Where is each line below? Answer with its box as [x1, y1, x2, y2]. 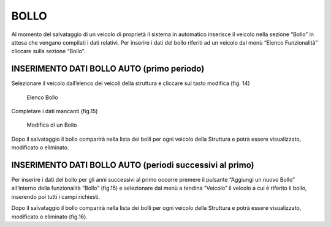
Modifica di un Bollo [26, 121, 77, 128]
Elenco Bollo [26, 94, 58, 101]
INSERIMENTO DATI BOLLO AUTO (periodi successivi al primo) [11, 160, 254, 170]
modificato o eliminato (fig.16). [11, 213, 88, 220]
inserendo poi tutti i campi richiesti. [11, 193, 101, 200]
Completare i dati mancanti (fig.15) [11, 108, 98, 115]
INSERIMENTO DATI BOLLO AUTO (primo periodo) [11, 64, 205, 74]
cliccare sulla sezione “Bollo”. [11, 48, 86, 55]
